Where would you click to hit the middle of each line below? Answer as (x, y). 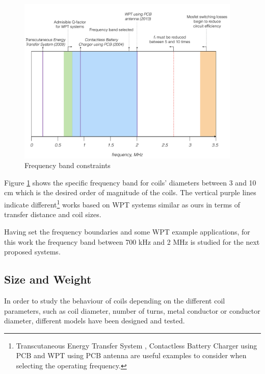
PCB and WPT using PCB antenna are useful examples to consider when (131, 355)
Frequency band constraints (68, 165)
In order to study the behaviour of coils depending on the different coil (115, 300)
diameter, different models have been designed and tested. (95, 321)
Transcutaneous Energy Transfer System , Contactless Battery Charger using (137, 345)
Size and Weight (48, 279)
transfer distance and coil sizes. (53, 214)
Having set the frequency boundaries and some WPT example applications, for (127, 231)
